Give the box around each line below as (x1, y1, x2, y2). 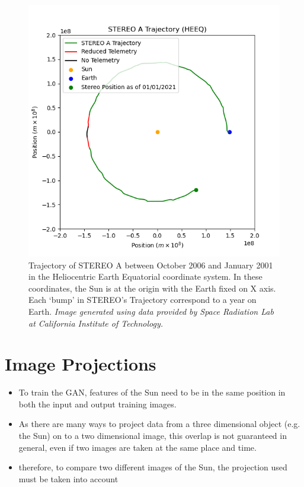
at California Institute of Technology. (28, 317, 164, 329)
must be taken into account (18, 472, 119, 485)
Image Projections (5, 352, 156, 376)
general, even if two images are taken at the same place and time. (18, 441, 257, 453)
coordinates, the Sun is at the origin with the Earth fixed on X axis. (28, 282, 276, 294)
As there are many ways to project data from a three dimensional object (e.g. (18, 418, 300, 430)
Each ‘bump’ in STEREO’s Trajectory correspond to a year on (28, 293, 257, 306)
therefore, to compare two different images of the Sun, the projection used (18, 461, 287, 473)
